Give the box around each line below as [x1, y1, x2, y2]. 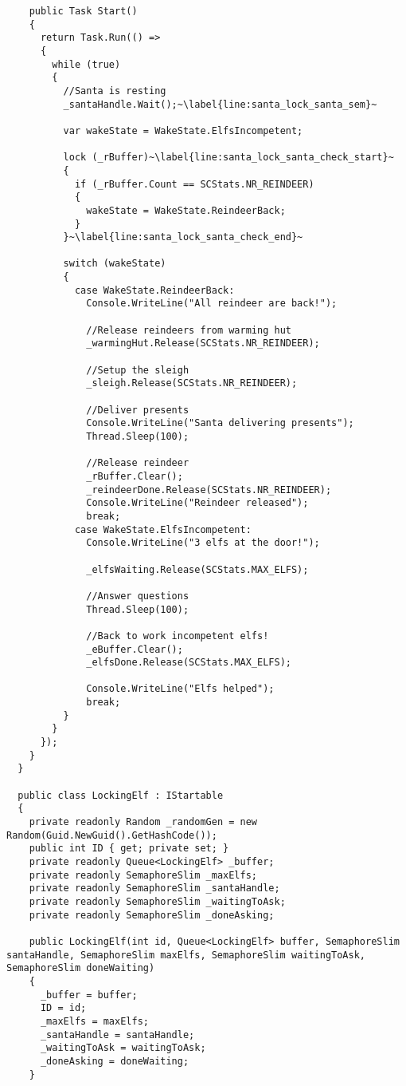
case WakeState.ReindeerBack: [74, 284, 235, 296]
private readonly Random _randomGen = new [29, 816, 257, 828]
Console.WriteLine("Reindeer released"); [86, 497, 309, 509]
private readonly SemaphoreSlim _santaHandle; [29, 883, 280, 894]
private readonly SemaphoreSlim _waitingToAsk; [29, 895, 286, 907]
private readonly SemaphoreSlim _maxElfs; [29, 869, 257, 881]
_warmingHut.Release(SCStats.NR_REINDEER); [86, 338, 320, 349]
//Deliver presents [86, 404, 189, 416]
